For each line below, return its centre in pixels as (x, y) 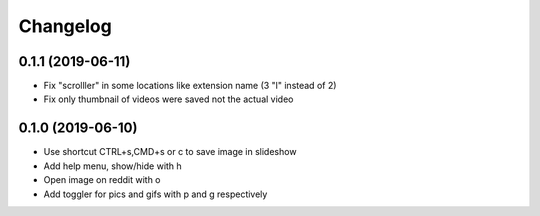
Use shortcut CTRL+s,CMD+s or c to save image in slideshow (170, 152)
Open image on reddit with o (102, 180)
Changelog (65, 26)
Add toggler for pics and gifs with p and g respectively (155, 194)
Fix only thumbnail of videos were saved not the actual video (168, 99)
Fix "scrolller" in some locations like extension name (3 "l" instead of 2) (190, 86)
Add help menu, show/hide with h (112, 166)
